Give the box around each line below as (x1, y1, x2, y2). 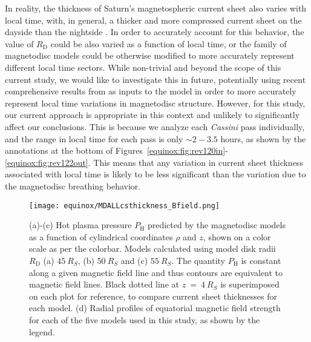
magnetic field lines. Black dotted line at (29, 278, 179, 291)
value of (5, 37, 34, 50)
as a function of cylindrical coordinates (29, 230, 173, 243)
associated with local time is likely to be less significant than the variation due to (5, 168, 306, 180)
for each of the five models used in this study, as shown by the (29, 313, 260, 326)
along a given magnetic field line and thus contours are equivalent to (29, 266, 283, 278)
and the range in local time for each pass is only (5, 132, 183, 145)
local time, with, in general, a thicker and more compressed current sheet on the (5, 13, 302, 26)
